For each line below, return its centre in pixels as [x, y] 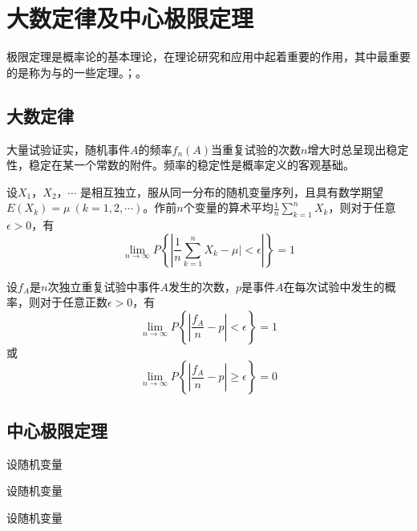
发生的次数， [202, 286]
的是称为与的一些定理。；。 [77, 72]
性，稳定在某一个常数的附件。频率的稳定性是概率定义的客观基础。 [180, 165]
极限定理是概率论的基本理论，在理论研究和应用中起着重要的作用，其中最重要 [208, 57]
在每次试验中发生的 [334, 286]
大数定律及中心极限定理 [130, 18]
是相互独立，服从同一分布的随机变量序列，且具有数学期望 [232, 191]
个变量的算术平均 [228, 207]
